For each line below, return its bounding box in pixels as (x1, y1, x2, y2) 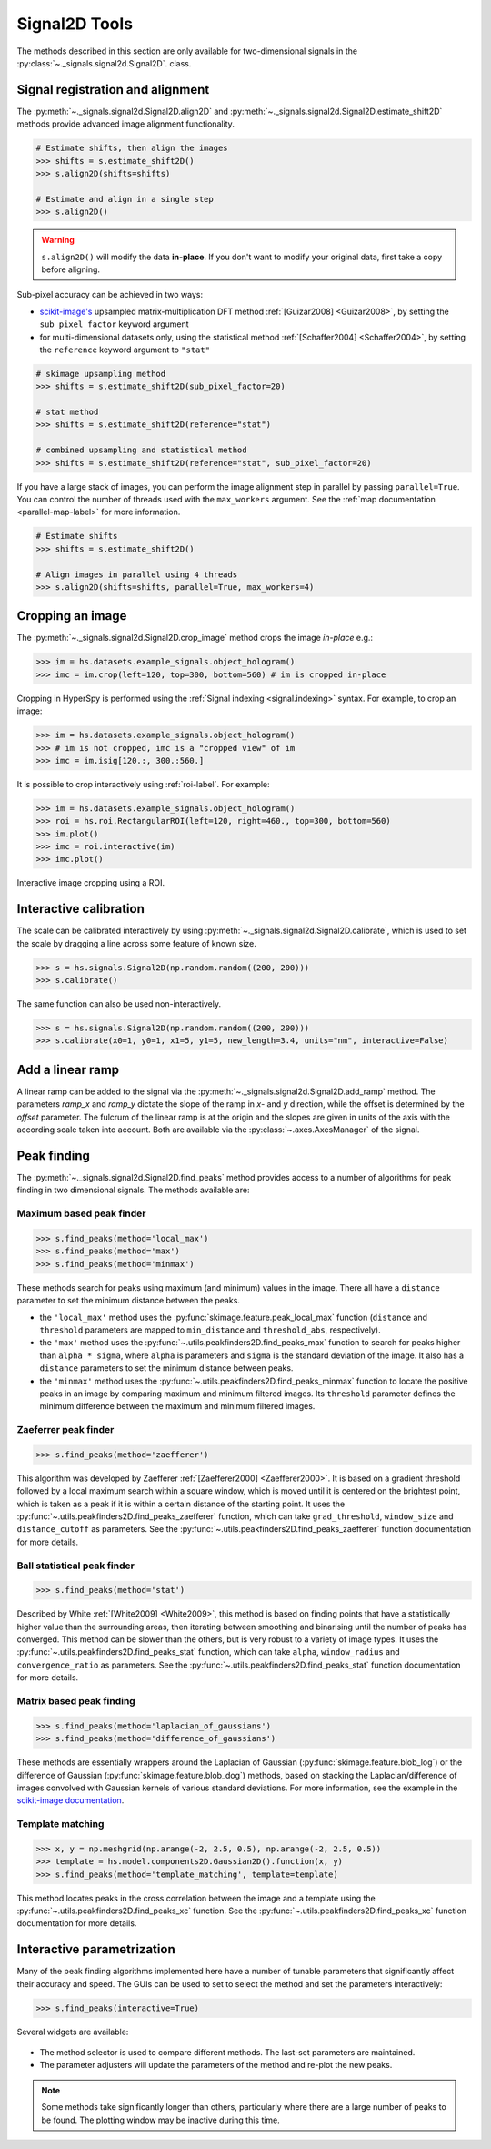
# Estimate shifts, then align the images (35, 143, 228, 154)
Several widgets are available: (16, 2026, 129, 2037)
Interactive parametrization (16, 1941, 176, 1957)
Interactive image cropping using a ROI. (16, 877, 165, 888)
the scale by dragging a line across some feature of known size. (16, 938, 256, 948)
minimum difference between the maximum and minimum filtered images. (39, 1401, 316, 1412)
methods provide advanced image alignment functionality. (16, 118, 235, 129)
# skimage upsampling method (35, 369, 166, 379)
